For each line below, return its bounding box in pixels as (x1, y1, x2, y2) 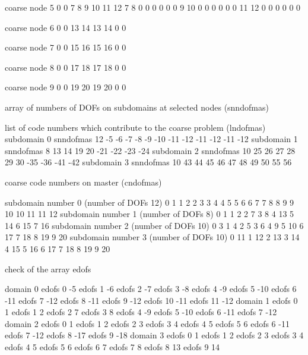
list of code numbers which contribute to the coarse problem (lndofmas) (5, 121, 266, 133)
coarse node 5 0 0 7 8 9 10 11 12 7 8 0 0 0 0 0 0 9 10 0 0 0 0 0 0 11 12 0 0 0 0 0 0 (5, 1, 301, 13)
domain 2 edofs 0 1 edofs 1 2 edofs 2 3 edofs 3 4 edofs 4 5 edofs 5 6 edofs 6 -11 (5, 317, 290, 329)
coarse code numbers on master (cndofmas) (5, 175, 162, 188)
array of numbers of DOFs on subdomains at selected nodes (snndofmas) (5, 100, 269, 113)
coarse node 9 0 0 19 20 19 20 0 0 (5, 81, 126, 93)
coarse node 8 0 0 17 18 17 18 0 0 (5, 61, 126, 73)
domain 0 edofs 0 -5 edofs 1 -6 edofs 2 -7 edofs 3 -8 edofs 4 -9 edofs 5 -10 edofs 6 (5, 282, 297, 295)
